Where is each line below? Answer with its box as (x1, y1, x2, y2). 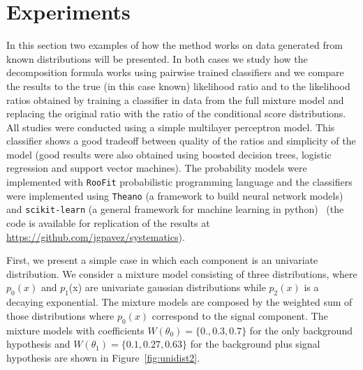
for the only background (249, 323, 353, 337)
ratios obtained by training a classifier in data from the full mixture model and (6, 92, 344, 107)
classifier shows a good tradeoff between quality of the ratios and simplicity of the (6, 133, 356, 148)
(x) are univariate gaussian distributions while (68, 280, 266, 295)
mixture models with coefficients (6, 323, 145, 337)
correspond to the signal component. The (151, 308, 328, 323)
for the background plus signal (190, 336, 320, 351)
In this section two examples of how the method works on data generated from (6, 38, 343, 52)
